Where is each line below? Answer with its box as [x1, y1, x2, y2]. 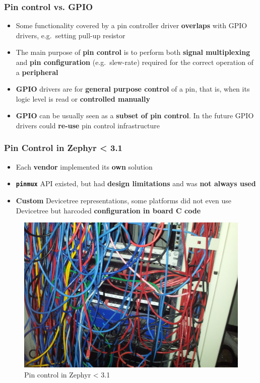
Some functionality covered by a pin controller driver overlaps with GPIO [16, 20, 247, 31]
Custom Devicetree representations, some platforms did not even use [16, 195, 231, 206]
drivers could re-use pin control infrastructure [16, 120, 160, 130]
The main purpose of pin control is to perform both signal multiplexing [16, 47, 250, 57]
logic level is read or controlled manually [16, 93, 150, 104]
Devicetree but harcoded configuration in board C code [16, 205, 201, 215]
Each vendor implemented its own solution [16, 161, 153, 172]
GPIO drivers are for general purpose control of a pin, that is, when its [16, 84, 250, 94]
